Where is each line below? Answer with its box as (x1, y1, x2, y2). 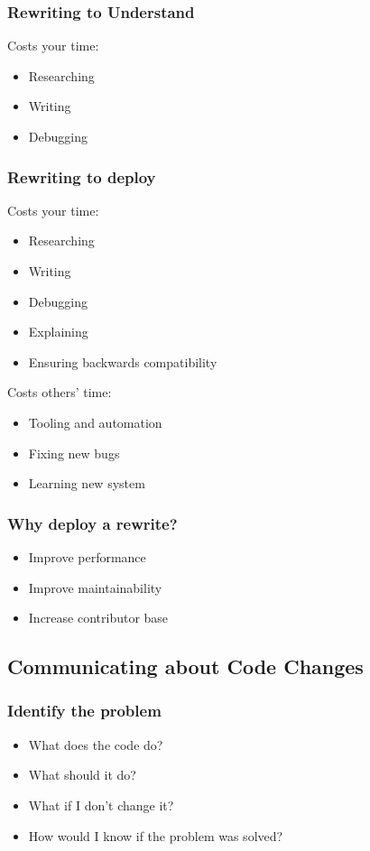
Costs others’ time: (7, 383, 112, 402)
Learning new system (28, 474, 145, 493)
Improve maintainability (28, 578, 162, 597)
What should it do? (28, 765, 136, 784)
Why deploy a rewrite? (7, 512, 178, 534)
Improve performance (28, 547, 146, 566)
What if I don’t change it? (28, 795, 174, 814)
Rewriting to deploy (7, 165, 156, 188)
